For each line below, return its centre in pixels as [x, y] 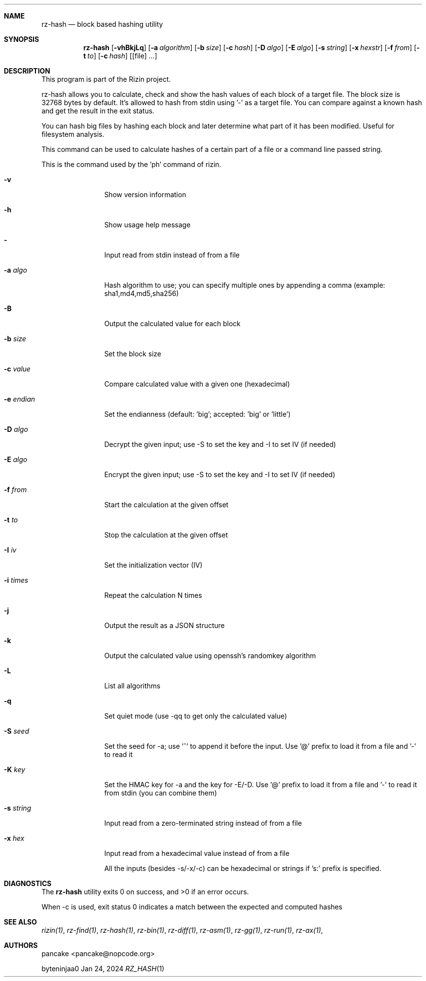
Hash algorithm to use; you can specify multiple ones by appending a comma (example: [245, 285]
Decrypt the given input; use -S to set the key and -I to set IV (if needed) [220, 444]
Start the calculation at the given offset [166, 505]
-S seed [17, 731]
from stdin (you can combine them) [161, 793]
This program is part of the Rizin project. [106, 79]
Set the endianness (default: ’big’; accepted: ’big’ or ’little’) [197, 414]
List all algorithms [132, 686]
